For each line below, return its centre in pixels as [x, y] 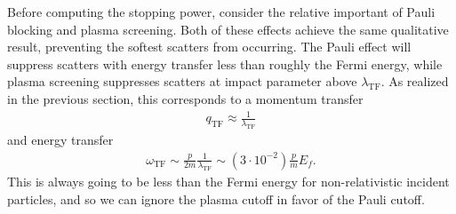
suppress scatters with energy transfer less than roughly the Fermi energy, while [225, 63]
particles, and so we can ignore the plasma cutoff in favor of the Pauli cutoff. [216, 198]
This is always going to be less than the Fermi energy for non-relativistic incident [228, 182]
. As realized [415, 81]
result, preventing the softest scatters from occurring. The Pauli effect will [209, 47]
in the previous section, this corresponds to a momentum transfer [185, 98]
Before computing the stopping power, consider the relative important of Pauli [221, 12]
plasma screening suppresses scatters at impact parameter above [182, 81]
